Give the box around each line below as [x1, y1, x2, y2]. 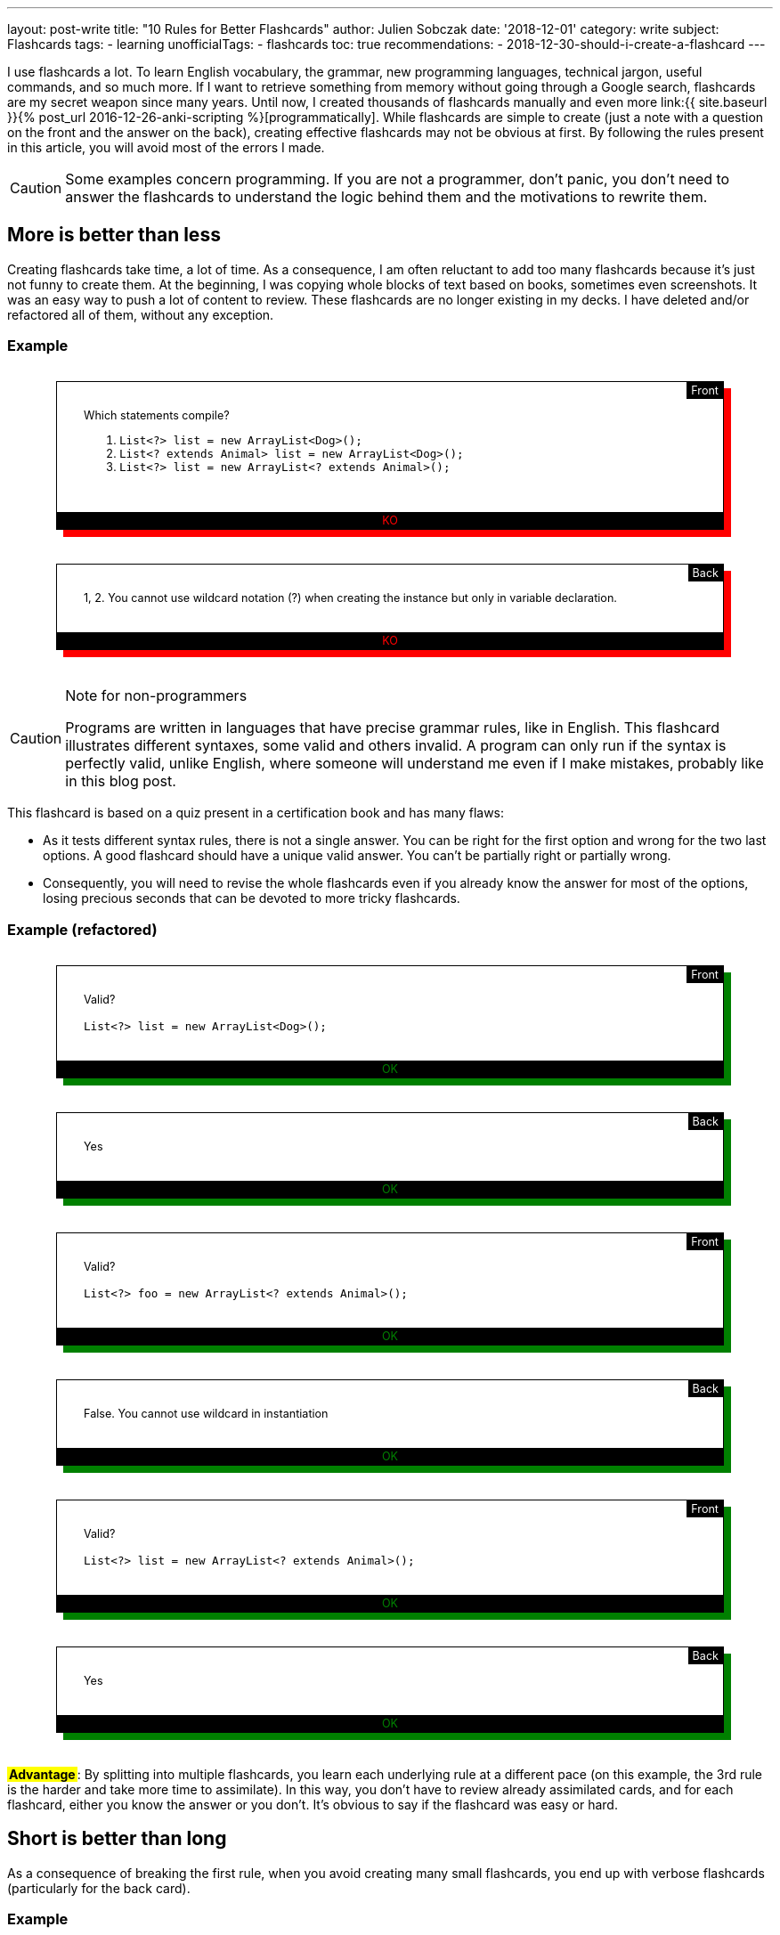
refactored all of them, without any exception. [7, 306, 274, 322]
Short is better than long [7, 1827, 227, 1850]
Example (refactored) [7, 920, 158, 939]
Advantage [9, 1766, 76, 1782]
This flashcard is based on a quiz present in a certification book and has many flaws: [7, 805, 505, 821]
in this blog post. [65, 772, 176, 791]
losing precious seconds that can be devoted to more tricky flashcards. [43, 890, 460, 907]
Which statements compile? [84, 409, 230, 423]
